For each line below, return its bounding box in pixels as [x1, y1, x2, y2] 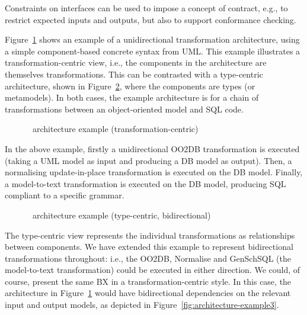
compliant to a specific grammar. [5, 189, 124, 201]
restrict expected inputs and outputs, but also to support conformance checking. [5, 13, 296, 25]
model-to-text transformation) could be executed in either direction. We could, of [5, 263, 300, 276]
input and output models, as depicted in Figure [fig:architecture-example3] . [5, 298, 279, 311]
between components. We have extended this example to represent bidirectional [5, 240, 293, 253]
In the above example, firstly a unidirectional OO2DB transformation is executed [5, 142, 300, 155]
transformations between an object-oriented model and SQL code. [5, 102, 244, 115]
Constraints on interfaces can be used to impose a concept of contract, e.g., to [5, 2, 288, 14]
